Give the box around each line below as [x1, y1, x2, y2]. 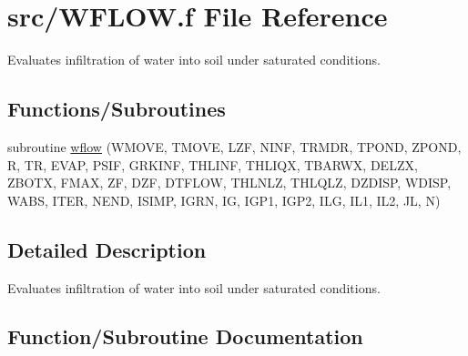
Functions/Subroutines [7, 95, 226, 123]
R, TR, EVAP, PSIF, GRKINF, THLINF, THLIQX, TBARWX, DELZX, [7, 155, 418, 174]
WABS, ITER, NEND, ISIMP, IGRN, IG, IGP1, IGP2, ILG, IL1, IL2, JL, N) [7, 190, 441, 209]
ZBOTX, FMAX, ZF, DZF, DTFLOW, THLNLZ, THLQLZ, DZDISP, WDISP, [7, 173, 452, 192]
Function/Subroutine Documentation [7, 322, 363, 351]
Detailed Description [7, 235, 207, 263]
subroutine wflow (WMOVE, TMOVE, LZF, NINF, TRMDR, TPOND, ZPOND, [7, 137, 462, 156]
